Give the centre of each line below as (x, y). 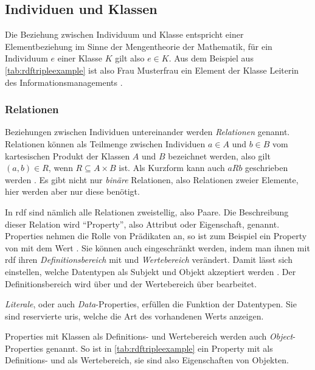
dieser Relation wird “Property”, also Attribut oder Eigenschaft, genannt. (142, 224)
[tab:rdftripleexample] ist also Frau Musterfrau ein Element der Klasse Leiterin (152, 70)
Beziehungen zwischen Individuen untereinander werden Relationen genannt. (147, 132)
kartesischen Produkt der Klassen (67, 155)
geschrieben (267, 168)
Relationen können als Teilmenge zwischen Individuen (105, 143)
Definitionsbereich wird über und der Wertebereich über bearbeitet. (131, 283)
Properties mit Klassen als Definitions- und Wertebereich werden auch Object (149, 336)
